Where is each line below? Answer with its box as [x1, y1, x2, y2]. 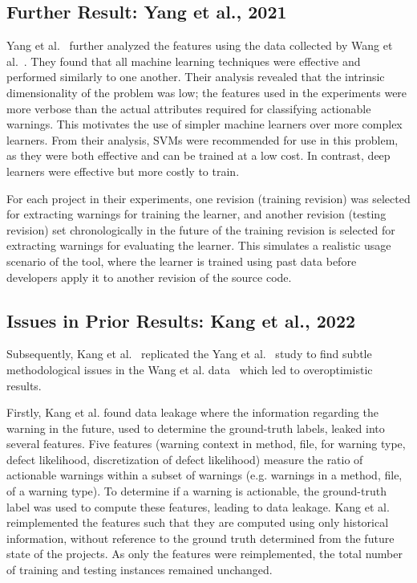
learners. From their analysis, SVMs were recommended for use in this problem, [6, 131, 399, 148]
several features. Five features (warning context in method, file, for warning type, [6, 435, 406, 452]
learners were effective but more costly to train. [6, 162, 240, 179]
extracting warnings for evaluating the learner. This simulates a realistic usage [6, 237, 391, 254]
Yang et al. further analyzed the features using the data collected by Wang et [6, 37, 393, 54]
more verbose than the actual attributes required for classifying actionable [6, 100, 371, 116]
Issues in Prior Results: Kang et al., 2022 [6, 308, 356, 332]
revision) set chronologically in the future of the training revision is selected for [6, 221, 395, 238]
